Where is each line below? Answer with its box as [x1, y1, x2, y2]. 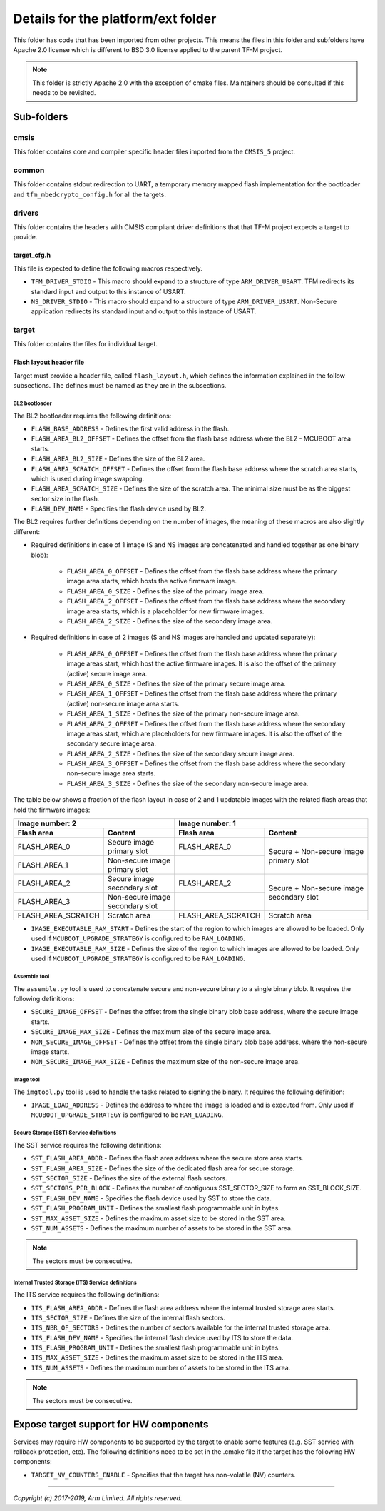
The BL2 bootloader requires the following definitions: [13, 411, 172, 420]
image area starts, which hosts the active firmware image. [66, 577, 237, 586]
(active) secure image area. [66, 669, 148, 678]
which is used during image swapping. [31, 474, 145, 483]
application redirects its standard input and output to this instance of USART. [31, 307, 257, 316]
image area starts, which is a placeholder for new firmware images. [66, 607, 265, 616]
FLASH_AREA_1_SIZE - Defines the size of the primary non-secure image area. [66, 709, 300, 718]
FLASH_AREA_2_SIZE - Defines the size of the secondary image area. [66, 617, 273, 625]
